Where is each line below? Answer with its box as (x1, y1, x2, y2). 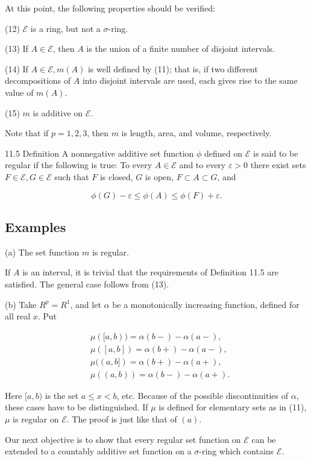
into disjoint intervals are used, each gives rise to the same (82, 74, 298, 87)
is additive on (33, 106, 83, 119)
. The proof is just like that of (66, 413, 177, 425)
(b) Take (5, 298, 37, 310)
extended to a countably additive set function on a (5, 445, 192, 457)
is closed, (99, 170, 133, 183)
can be (251, 433, 276, 445)
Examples (5, 217, 66, 236)
